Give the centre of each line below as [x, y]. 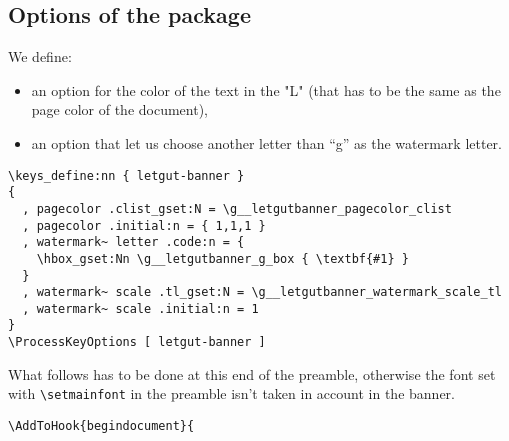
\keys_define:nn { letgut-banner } [126, 175]
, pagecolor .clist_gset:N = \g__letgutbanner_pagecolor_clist [237, 208]
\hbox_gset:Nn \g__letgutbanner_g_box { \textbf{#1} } [222, 258]
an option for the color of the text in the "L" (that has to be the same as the [266, 89]
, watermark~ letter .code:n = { [133, 242]
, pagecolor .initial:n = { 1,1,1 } [144, 225]
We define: [40, 56]
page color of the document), [120, 109]
